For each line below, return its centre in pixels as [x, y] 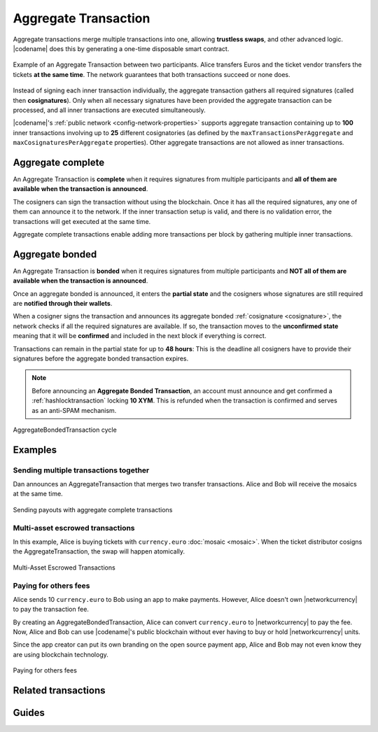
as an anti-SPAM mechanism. [74, 410]
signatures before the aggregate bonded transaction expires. [101, 358]
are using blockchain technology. [61, 654]
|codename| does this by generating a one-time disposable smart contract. [121, 48]
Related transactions [59, 690]
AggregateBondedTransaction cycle [65, 430]
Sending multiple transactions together [81, 470]
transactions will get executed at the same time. [82, 221]
